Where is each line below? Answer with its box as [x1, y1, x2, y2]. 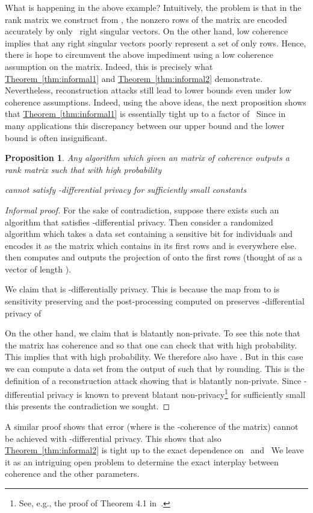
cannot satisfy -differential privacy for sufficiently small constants [5, 183, 247, 196]
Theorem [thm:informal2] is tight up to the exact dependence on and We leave [5, 444, 304, 456]
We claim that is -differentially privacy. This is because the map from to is [5, 283, 280, 295]
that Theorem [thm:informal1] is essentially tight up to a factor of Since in [5, 107, 286, 120]
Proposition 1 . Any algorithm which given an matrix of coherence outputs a [5, 151, 290, 164]
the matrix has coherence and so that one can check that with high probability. [5, 338, 297, 351]
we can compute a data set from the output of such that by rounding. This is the [5, 362, 305, 375]
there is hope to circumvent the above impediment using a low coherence [5, 48, 273, 61]
